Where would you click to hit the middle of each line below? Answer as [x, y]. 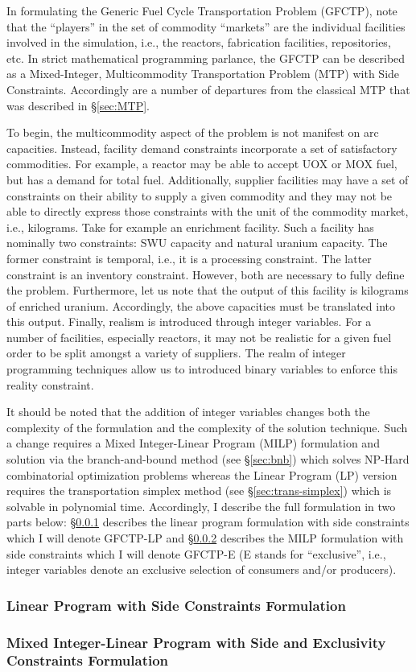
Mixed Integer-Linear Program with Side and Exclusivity [196, 642]
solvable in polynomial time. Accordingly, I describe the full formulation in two [201, 506]
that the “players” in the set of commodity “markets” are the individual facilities [206, 26]
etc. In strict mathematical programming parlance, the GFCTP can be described [206, 58]
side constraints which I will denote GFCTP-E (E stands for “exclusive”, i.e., [196, 553]
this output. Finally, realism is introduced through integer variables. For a [189, 322]
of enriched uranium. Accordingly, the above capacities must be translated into [201, 305]
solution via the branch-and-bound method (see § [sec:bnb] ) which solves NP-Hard [208, 459]
